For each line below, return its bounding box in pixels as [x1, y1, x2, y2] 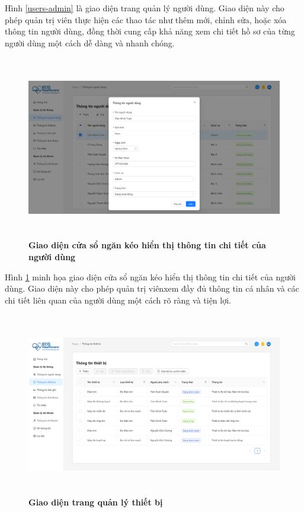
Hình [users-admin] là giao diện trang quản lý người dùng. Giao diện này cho [5, 2, 284, 14]
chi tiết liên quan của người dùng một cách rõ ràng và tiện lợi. [5, 293, 231, 306]
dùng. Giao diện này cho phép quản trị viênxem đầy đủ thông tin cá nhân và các [5, 282, 299, 295]
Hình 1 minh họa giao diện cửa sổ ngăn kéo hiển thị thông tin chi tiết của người [5, 270, 296, 283]
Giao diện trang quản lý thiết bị [28, 496, 163, 508]
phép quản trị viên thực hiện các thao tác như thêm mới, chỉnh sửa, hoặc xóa [5, 13, 287, 26]
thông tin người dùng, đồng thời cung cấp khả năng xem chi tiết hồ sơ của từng [5, 25, 295, 37]
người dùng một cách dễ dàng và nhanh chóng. [5, 36, 175, 49]
